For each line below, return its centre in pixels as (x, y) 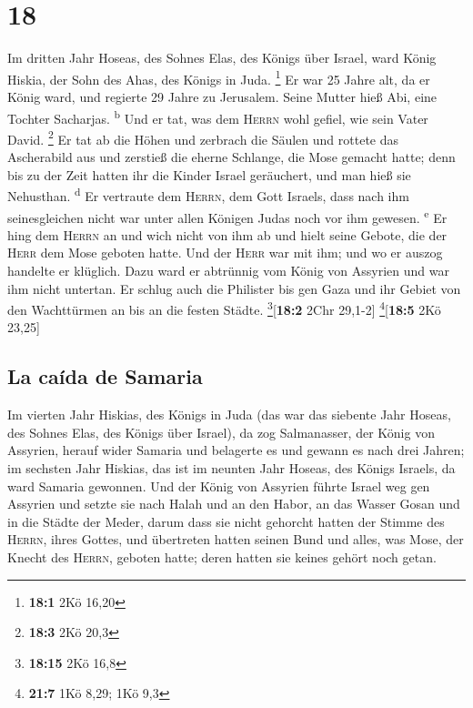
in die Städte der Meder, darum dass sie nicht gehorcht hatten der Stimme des (226, 521)
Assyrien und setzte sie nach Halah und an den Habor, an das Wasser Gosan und (234, 504)
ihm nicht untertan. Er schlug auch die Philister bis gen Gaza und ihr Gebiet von (234, 288)
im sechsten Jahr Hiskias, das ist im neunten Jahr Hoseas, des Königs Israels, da (231, 467)
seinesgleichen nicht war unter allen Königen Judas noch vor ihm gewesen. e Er (227, 216)
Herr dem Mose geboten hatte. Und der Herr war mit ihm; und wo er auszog (225, 253)
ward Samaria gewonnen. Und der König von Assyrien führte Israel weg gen (219, 485)
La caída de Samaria (105, 376)
